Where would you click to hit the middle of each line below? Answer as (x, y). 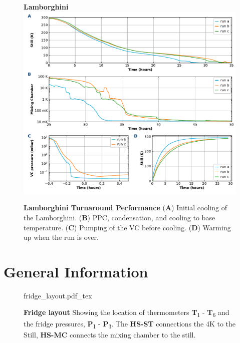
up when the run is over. (61, 237)
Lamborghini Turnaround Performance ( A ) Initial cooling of (125, 208)
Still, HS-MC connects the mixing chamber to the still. (110, 334)
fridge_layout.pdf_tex (58, 295)
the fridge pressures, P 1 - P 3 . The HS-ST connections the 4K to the (130, 324)
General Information (76, 271)
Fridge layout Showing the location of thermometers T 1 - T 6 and (127, 313)
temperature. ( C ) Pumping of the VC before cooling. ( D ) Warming (127, 227)
